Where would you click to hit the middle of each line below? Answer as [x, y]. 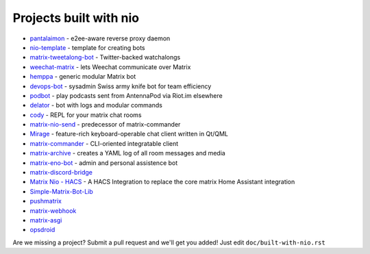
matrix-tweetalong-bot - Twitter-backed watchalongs [105, 58]
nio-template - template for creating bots [87, 47]
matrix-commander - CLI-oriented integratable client [104, 143]
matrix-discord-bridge [61, 173]
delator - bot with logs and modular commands [96, 105]
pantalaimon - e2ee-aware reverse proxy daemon [100, 38]
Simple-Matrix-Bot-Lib [62, 191]
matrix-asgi [46, 220]
